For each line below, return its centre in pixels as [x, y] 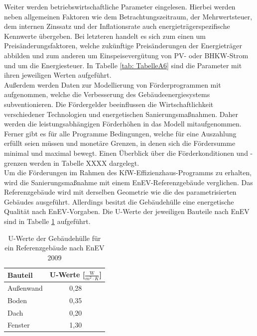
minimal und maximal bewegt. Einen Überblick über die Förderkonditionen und [126, 153]
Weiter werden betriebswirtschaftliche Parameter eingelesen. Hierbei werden [120, 6]
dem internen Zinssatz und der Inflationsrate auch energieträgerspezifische [117, 26]
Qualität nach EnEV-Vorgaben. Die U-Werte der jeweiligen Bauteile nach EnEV [127, 211]
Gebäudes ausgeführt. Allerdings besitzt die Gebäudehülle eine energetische [119, 201]
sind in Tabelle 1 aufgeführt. [47, 221]
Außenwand [25, 287]
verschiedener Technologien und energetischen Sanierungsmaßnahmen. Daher [121, 114]
